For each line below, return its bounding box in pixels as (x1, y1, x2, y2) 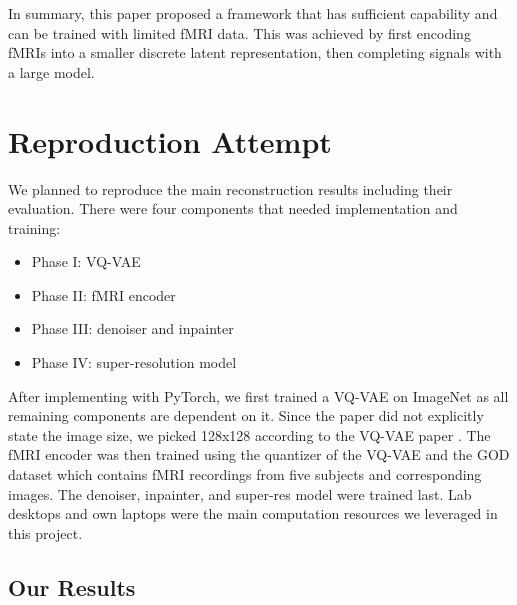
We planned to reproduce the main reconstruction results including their (8, 178, 453, 199)
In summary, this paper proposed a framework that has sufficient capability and (8, 3, 498, 23)
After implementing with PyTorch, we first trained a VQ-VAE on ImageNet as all (8, 385, 509, 406)
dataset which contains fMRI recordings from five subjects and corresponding (8, 464, 482, 485)
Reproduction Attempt (8, 120, 332, 161)
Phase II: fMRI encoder (31, 284, 176, 305)
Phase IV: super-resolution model (31, 352, 237, 373)
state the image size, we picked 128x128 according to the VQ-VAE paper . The (8, 424, 491, 445)
